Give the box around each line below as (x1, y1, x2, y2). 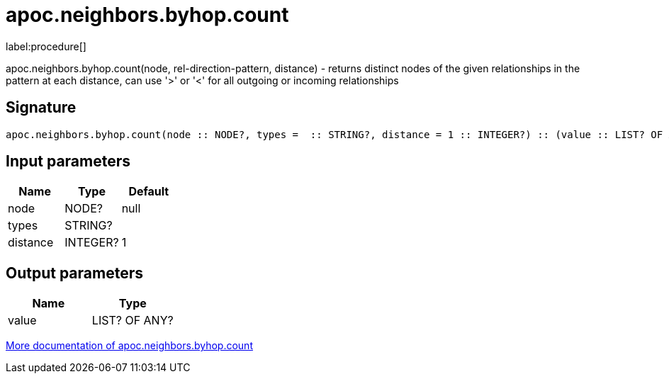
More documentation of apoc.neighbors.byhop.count (6, 339, 253, 352)
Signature (6, 98, 77, 117)
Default (128, 184, 169, 199)
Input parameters (6, 152, 131, 171)
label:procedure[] (6, 40, 86, 52)
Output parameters (6, 264, 143, 282)
